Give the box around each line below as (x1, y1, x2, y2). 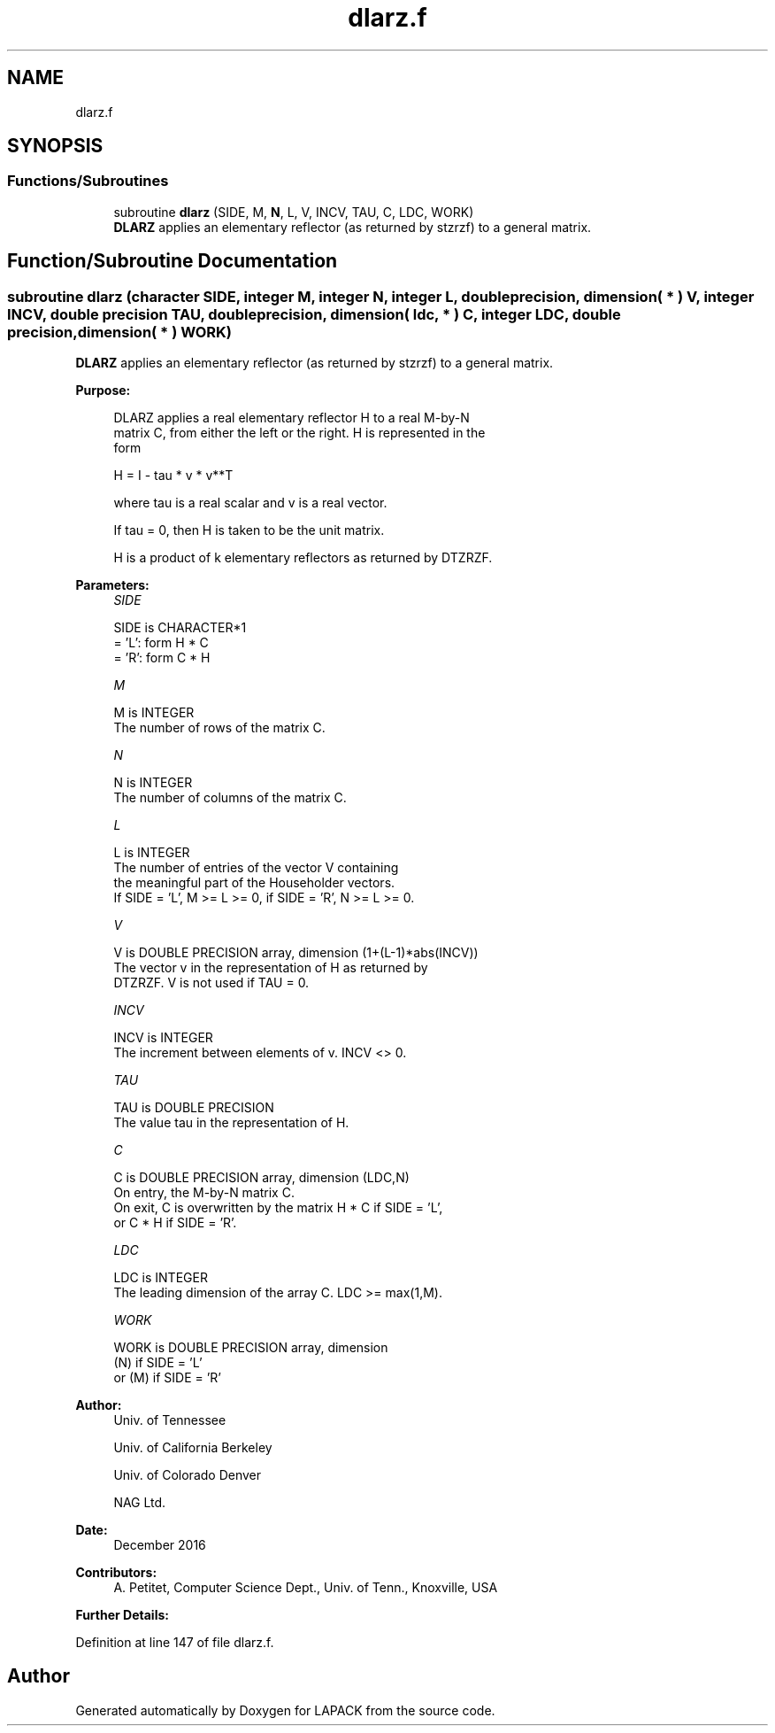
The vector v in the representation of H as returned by (113, 960, 428, 976)
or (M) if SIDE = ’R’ (113, 1370, 222, 1386)
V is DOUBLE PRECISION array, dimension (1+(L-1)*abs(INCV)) (113, 945, 479, 961)
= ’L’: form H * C (113, 635, 209, 651)
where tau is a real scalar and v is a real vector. (113, 495, 387, 511)
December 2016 (113, 1537, 206, 1553)
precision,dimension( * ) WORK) (7, 322, 233, 341)
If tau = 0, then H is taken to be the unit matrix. (113, 522, 385, 538)
